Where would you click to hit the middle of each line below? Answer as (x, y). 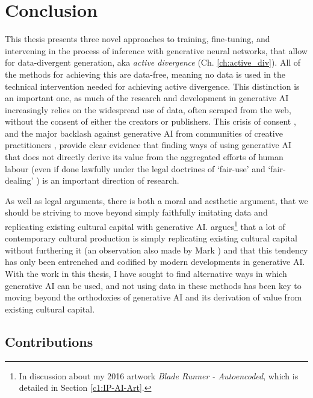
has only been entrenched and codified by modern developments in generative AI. (155, 262)
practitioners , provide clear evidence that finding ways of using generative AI (148, 145)
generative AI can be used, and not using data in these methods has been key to (153, 285)
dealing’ (19, 180)
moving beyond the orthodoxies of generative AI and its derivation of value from (153, 297)
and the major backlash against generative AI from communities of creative (144, 133)
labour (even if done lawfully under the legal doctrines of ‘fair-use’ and (135, 168)
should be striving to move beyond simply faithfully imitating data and (136, 212)
